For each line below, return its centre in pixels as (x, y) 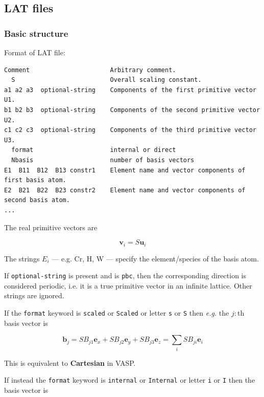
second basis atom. (37, 200)
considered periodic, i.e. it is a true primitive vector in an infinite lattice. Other (128, 285)
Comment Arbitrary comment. (90, 70)
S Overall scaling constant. (106, 80)
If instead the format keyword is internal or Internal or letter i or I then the (130, 380)
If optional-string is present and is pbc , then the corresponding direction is (125, 275)
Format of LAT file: (35, 52)
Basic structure (36, 33)
